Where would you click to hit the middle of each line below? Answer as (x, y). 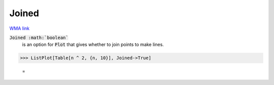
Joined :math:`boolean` (39, 37)
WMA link (20, 28)
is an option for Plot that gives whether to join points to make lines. (93, 45)
